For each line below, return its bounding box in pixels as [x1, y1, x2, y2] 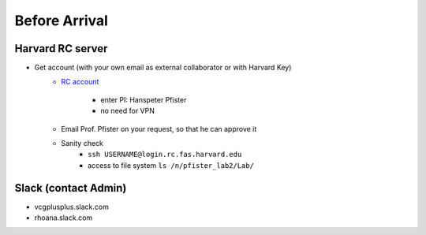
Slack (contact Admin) [14, 181, 127, 195]
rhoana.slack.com [34, 213, 93, 222]
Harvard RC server [14, 42, 108, 55]
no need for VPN [100, 106, 155, 116]
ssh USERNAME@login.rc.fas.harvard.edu [88, 150, 242, 159]
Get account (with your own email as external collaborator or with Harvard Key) [34, 63, 292, 73]
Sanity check [61, 139, 104, 148]
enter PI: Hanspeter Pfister [100, 95, 187, 104]
